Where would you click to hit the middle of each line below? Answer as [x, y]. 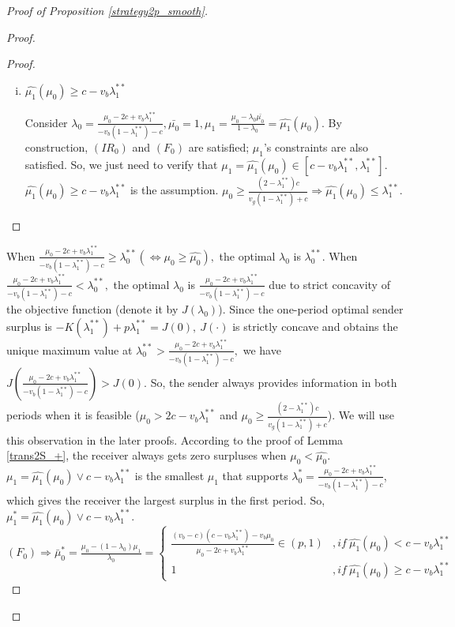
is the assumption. [174, 190]
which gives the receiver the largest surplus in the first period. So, [166, 500]
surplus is [29, 326]
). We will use [361, 415]
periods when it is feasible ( [73, 415]
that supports [255, 475]
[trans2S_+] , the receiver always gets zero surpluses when [147, 455]
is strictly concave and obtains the [315, 326]
